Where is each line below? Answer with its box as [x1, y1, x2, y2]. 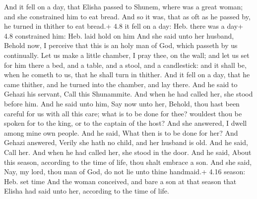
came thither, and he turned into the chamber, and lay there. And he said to [4, 79, 238, 89]
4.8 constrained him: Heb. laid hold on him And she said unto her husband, [4, 30, 234, 41]
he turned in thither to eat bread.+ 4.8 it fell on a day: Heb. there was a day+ [4, 21, 244, 31]
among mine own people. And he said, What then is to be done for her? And [4, 127, 238, 138]
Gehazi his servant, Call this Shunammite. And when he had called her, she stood [4, 89, 253, 99]
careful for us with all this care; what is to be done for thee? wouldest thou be [4, 108, 242, 118]
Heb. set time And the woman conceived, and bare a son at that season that [4, 176, 237, 186]
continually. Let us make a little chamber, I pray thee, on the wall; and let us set [4, 50, 250, 60]
